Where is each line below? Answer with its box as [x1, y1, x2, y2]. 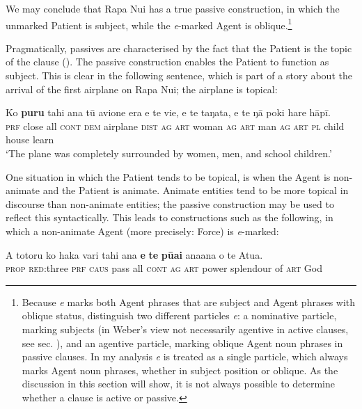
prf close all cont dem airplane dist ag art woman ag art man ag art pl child [6, 118, 345, 133]
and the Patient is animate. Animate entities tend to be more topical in [42, 183, 349, 198]
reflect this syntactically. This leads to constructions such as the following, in [6, 210, 333, 225]
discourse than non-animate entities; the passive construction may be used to [6, 196, 334, 211]
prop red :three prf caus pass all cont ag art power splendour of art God [6, 261, 323, 275]
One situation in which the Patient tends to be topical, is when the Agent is [6, 169, 331, 184]
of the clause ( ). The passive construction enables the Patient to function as [6, 54, 329, 69]
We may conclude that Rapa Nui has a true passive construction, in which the [6, 1, 340, 15]
